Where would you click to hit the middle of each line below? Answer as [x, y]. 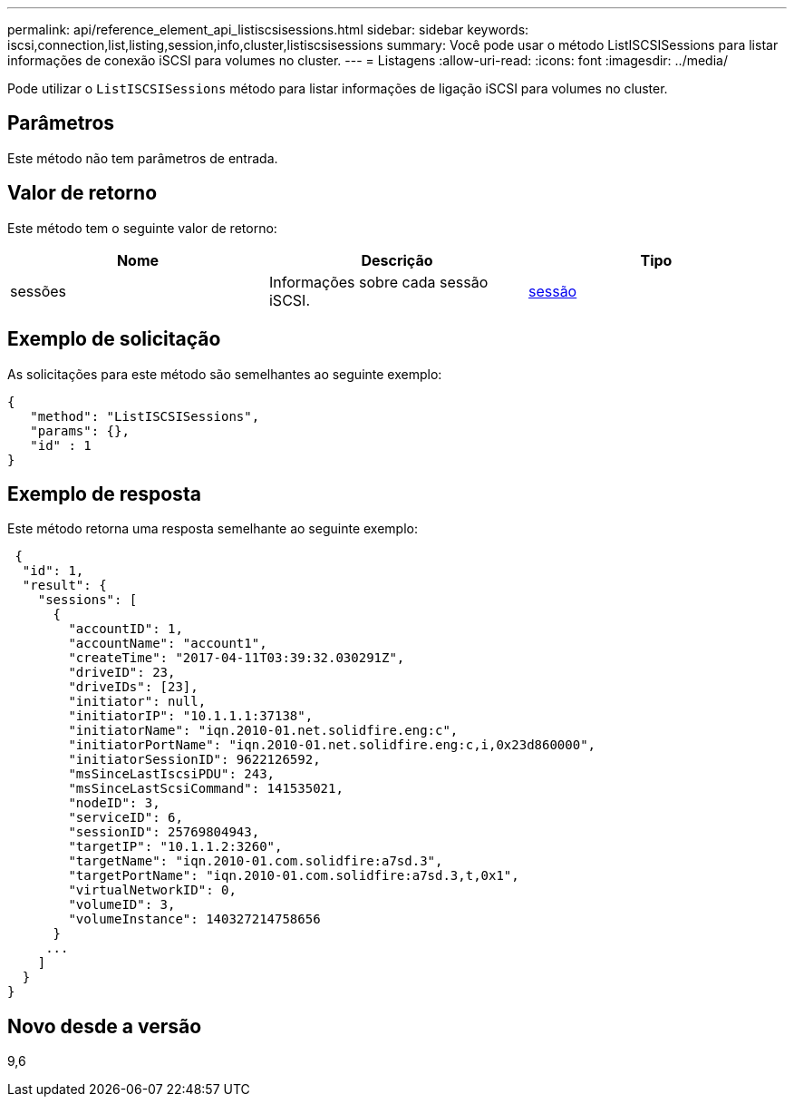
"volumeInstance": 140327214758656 [194, 919]
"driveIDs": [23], [133, 687]
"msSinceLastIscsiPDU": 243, [172, 774]
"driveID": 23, [122, 673]
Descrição [397, 260]
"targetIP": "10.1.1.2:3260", [175, 847]
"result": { [64, 586]
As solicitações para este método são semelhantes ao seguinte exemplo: [225, 374]
